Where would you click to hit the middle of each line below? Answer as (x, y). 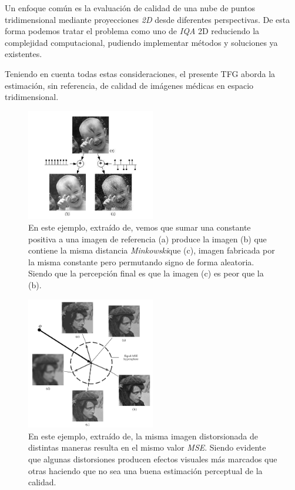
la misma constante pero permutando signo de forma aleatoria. (141, 261)
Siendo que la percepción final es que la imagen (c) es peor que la (146, 273)
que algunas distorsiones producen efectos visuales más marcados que (153, 459)
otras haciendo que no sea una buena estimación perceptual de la (145, 470)
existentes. (24, 54)
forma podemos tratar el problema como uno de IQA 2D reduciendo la (132, 31)
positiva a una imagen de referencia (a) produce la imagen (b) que (147, 239)
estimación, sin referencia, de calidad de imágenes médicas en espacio (129, 85)
